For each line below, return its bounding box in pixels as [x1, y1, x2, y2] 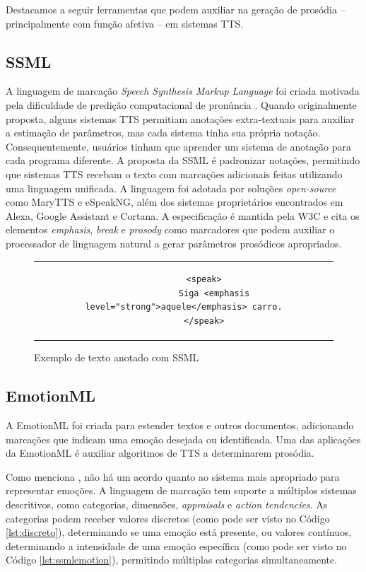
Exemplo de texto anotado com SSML [34, 350, 199, 365]
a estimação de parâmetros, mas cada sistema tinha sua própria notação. [6, 125, 321, 140]
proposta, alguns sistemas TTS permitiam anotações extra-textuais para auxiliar [6, 111, 355, 126]
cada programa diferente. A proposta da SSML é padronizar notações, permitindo [6, 153, 360, 168]
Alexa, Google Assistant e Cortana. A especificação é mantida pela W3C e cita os [6, 208, 360, 223]
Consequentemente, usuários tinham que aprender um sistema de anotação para [6, 139, 351, 153]
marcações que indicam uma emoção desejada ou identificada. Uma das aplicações [6, 431, 361, 446]
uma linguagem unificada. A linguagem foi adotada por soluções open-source [6, 180, 336, 195]
